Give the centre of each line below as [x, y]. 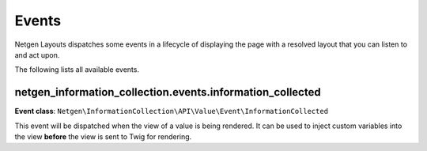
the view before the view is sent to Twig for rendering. [103, 137]
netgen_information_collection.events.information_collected [168, 92]
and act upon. [37, 55]
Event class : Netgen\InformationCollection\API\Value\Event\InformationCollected [171, 111]
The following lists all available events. [77, 70]
